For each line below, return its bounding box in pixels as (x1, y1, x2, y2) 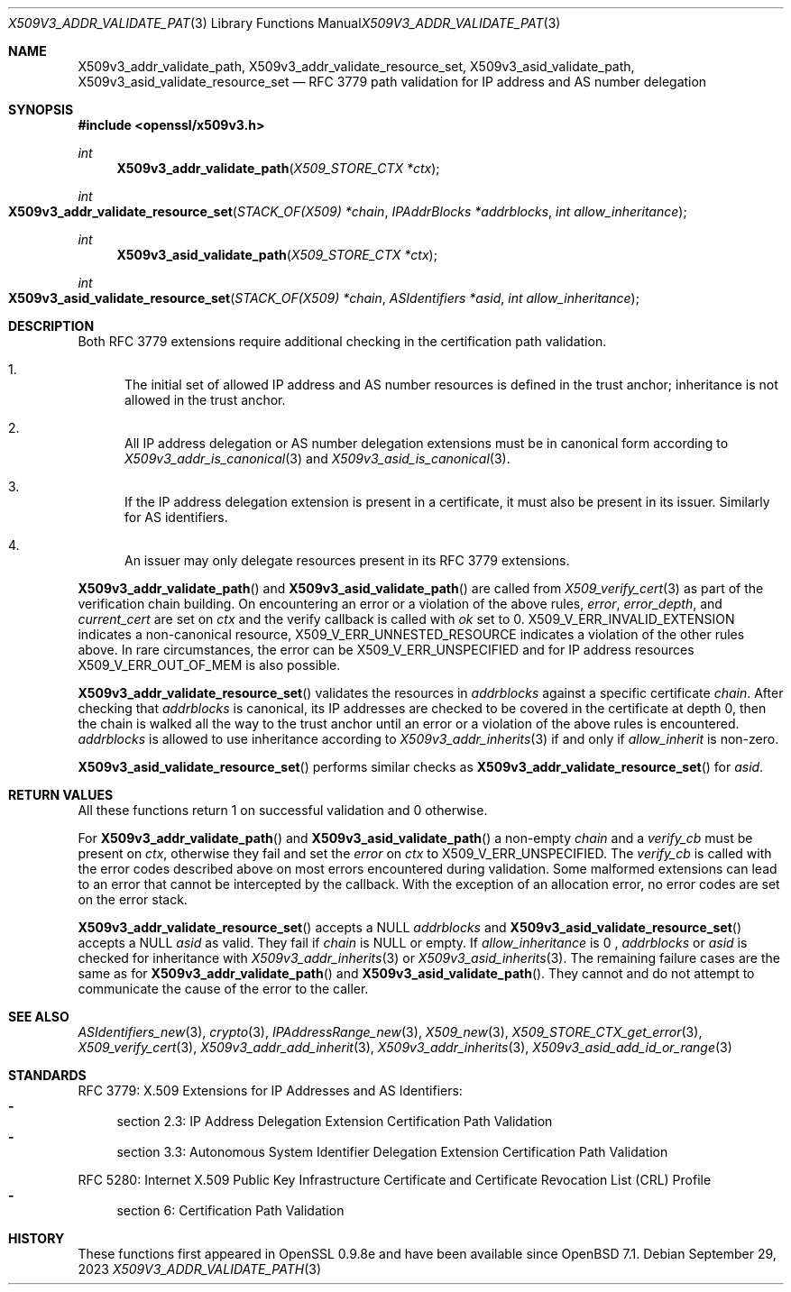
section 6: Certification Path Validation (116, 1203, 345, 1218)
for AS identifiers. (124, 509, 228, 525)
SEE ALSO (8, 1009, 69, 1024)
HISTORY (8, 1231, 65, 1246)
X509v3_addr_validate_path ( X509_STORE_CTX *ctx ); (116, 160, 440, 176)
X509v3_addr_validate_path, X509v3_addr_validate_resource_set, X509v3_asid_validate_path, (78, 59, 635, 74)
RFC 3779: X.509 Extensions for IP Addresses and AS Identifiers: (78, 1083, 463, 1098)
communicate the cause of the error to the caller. (78, 981, 369, 996)
